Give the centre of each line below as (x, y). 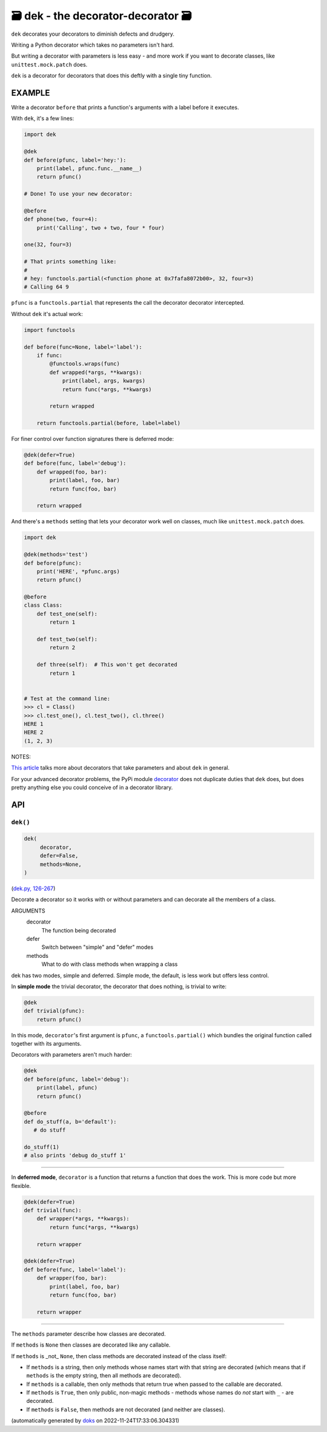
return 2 (62, 648)
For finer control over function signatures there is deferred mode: (92, 439)
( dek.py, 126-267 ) (33, 888)
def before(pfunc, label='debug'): (77, 1079)
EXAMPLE (31, 93)
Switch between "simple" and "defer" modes (97, 947)
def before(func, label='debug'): (75, 464)
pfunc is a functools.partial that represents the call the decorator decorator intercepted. (128, 303)
